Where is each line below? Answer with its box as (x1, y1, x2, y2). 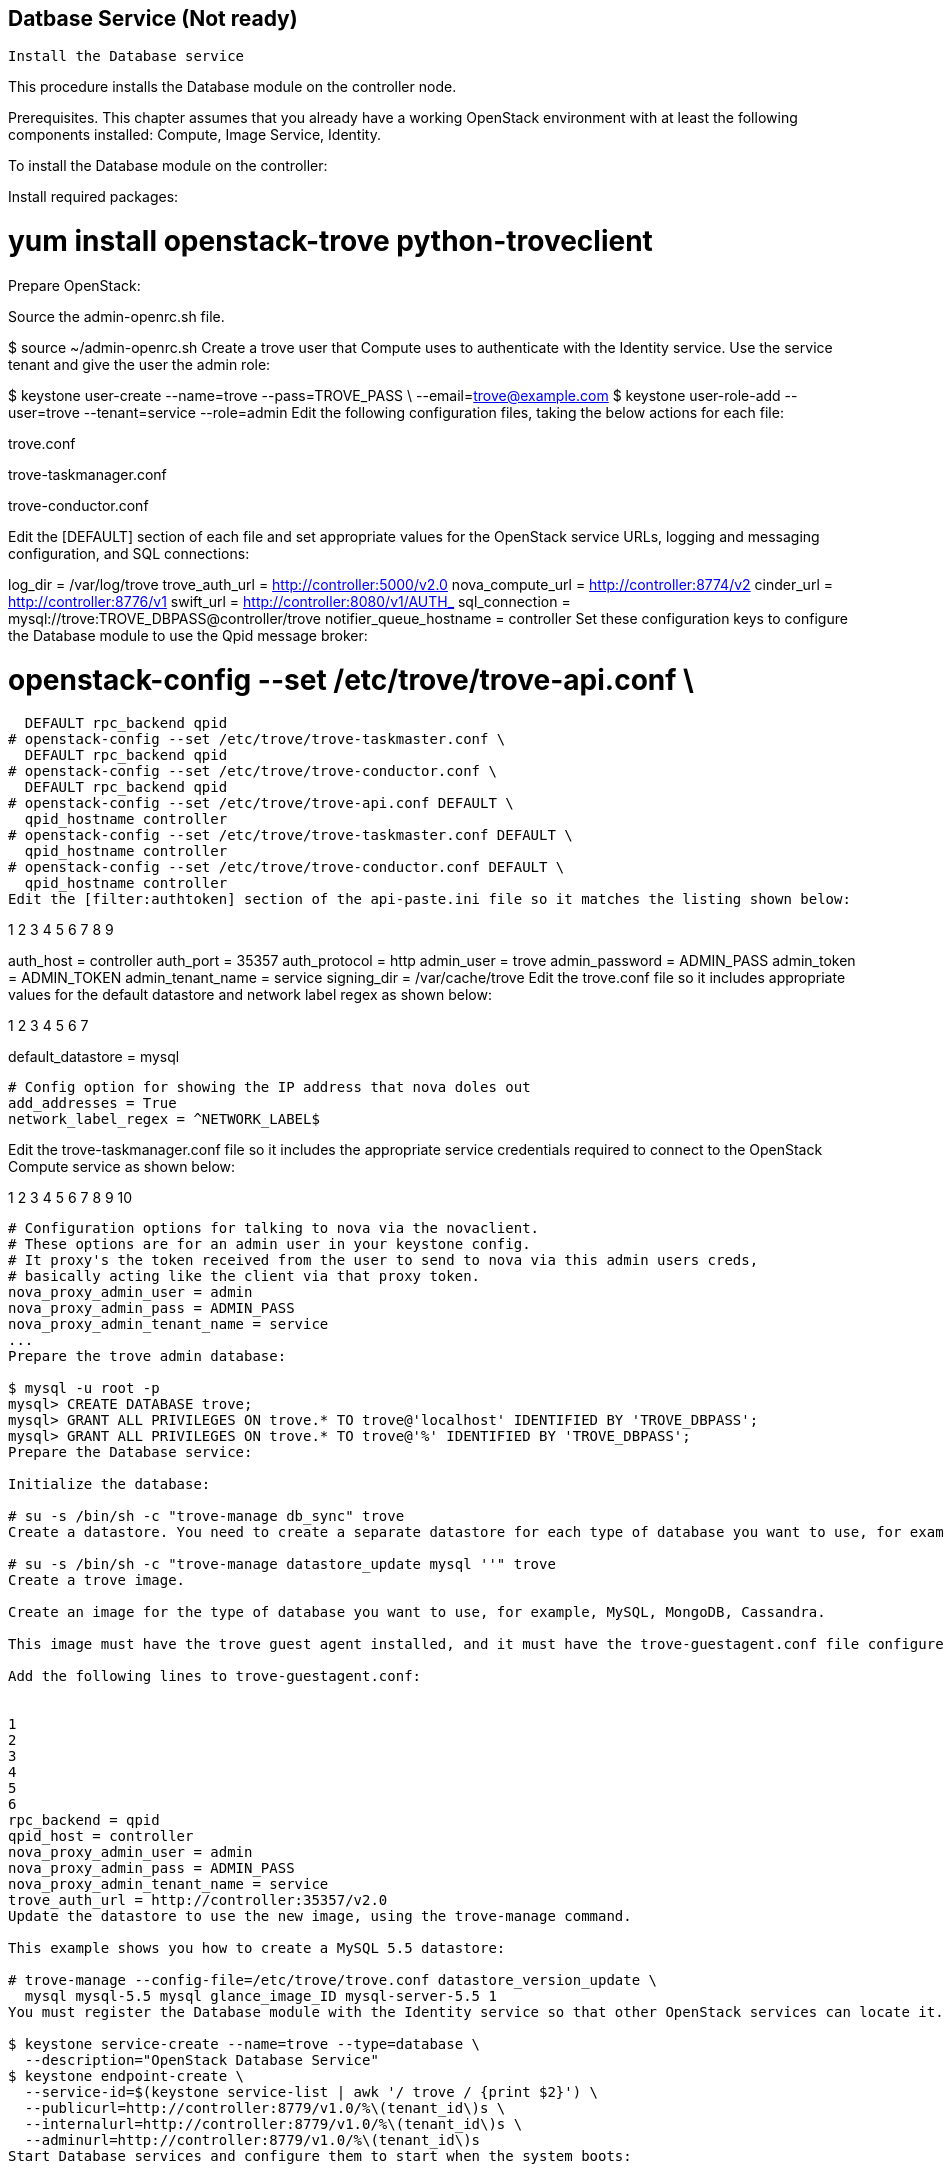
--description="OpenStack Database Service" (24, 2052, 379, 2069)
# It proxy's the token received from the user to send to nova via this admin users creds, (8, 1252, 759, 1269)
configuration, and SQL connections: (8, 544, 250, 562)
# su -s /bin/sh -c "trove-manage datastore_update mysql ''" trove (8, 1556, 556, 1573)
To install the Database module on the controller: (8, 157, 328, 175)
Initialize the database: (8, 1476, 211, 1493)
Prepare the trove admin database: (8, 1348, 287, 1365)
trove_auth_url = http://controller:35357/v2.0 (8, 1892, 388, 1909)
